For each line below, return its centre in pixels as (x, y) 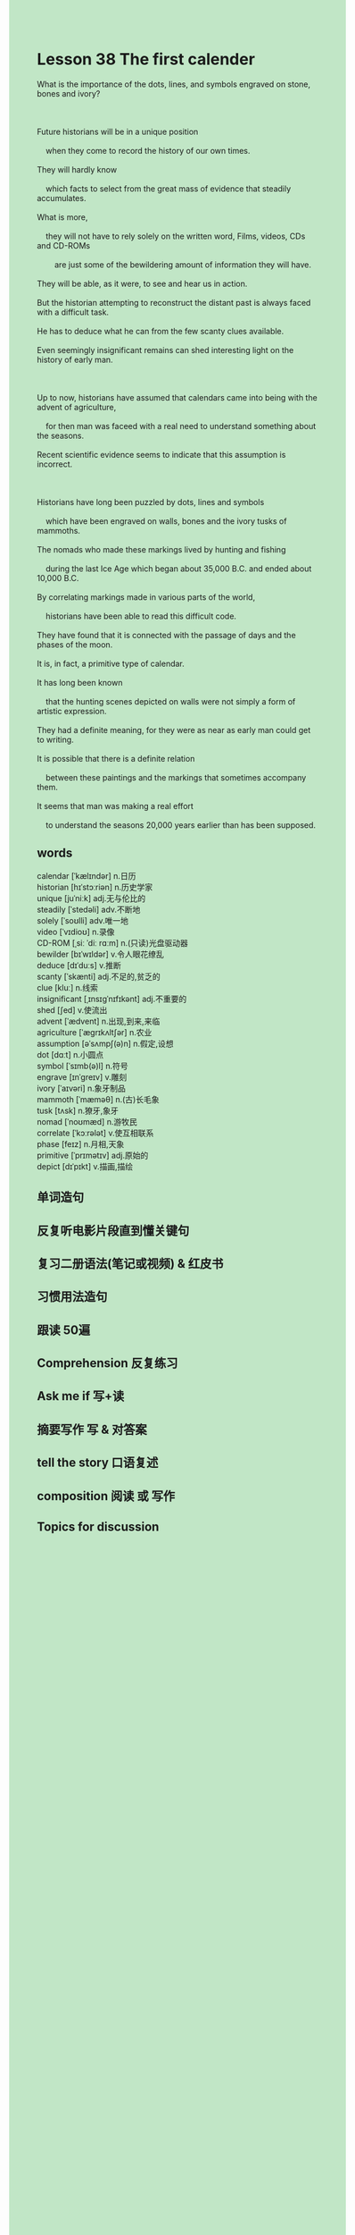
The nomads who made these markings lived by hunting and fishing (161, 549)
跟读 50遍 (64, 1330)
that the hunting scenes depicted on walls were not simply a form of (170, 701)
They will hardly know (77, 169)
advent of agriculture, (77, 407)
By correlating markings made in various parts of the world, (146, 597)
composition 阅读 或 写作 (106, 1496)
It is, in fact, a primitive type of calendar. (111, 663)
